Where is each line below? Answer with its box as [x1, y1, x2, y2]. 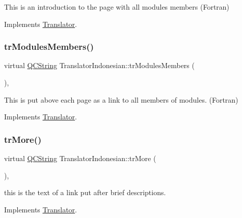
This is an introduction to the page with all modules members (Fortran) [4, 2, 230, 12]
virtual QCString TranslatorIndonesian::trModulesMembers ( [4, 60, 195, 71]
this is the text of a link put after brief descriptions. [4, 187, 166, 198]
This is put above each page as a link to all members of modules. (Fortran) [4, 94, 238, 105]
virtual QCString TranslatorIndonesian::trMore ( [4, 153, 156, 163]
